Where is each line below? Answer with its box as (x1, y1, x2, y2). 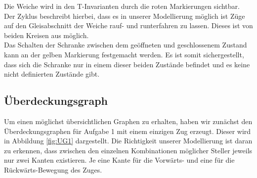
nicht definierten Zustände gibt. (4, 69, 100, 79)
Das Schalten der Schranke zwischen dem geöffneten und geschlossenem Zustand (4, 40, 247, 50)
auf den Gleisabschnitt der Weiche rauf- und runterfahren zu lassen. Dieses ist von (4, 20, 253, 31)
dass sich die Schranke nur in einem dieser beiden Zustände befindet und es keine (4, 59, 250, 69)
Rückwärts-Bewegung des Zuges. (4, 164, 102, 175)
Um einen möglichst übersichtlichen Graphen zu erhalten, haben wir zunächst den (4, 116, 253, 126)
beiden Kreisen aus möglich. (4, 30, 89, 40)
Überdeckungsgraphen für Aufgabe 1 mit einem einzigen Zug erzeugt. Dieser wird (4, 126, 251, 136)
